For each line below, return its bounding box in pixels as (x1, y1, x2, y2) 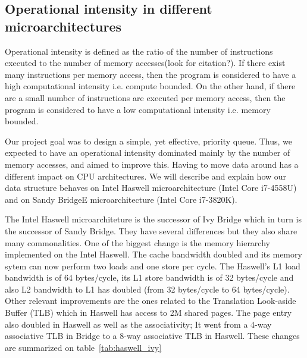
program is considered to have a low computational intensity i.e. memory (5, 103, 271, 115)
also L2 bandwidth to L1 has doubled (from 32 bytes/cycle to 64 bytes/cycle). (5, 282, 290, 295)
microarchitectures (5, 17, 121, 35)
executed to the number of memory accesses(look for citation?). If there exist (5, 56, 286, 69)
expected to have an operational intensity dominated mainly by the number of (5, 146, 290, 159)
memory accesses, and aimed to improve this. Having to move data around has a (5, 158, 299, 170)
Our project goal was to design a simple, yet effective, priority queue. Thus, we (5, 134, 293, 147)
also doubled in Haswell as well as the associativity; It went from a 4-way (5, 318, 272, 330)
